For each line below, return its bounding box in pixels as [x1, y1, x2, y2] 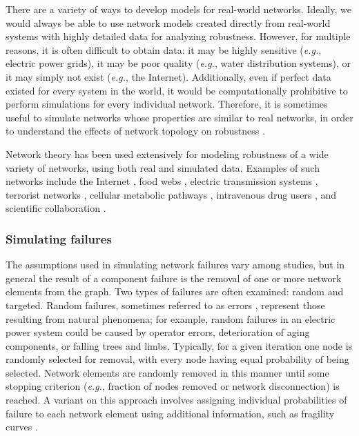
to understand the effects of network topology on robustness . [6, 123, 265, 138]
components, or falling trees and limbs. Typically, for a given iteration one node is [6, 338, 353, 353]
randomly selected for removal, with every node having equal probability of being [6, 352, 349, 366]
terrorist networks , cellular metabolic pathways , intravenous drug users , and [6, 187, 337, 201]
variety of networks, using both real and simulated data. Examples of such [6, 160, 320, 175]
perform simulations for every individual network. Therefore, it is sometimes [6, 97, 328, 111]
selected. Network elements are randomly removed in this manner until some [6, 365, 329, 379]
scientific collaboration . [6, 201, 106, 215]
